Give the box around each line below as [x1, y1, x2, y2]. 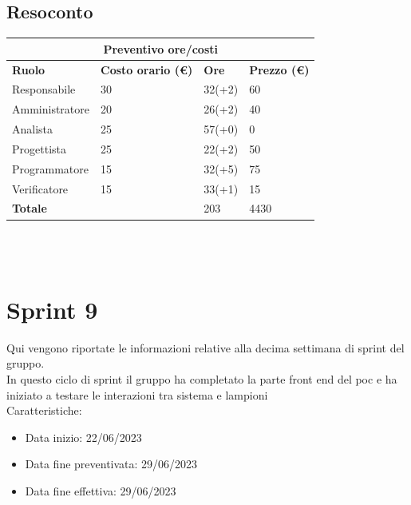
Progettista [12, 140, 66, 157]
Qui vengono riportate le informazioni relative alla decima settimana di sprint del [6, 339, 405, 356]
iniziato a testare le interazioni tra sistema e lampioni [6, 386, 268, 403]
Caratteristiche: [6, 402, 82, 419]
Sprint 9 [6, 292, 98, 325]
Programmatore [12, 160, 89, 177]
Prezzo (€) [249, 61, 310, 78]
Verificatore [12, 180, 69, 197]
